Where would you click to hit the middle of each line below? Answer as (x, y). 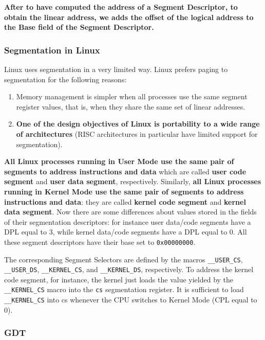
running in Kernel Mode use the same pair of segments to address (124, 191)
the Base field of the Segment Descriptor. (79, 27)
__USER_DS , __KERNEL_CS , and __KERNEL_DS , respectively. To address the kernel (129, 269)
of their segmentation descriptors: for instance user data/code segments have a (128, 221)
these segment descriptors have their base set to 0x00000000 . (100, 241)
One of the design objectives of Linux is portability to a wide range (138, 124)
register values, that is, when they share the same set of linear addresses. (131, 106)
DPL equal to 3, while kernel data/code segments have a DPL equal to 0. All (126, 232)
